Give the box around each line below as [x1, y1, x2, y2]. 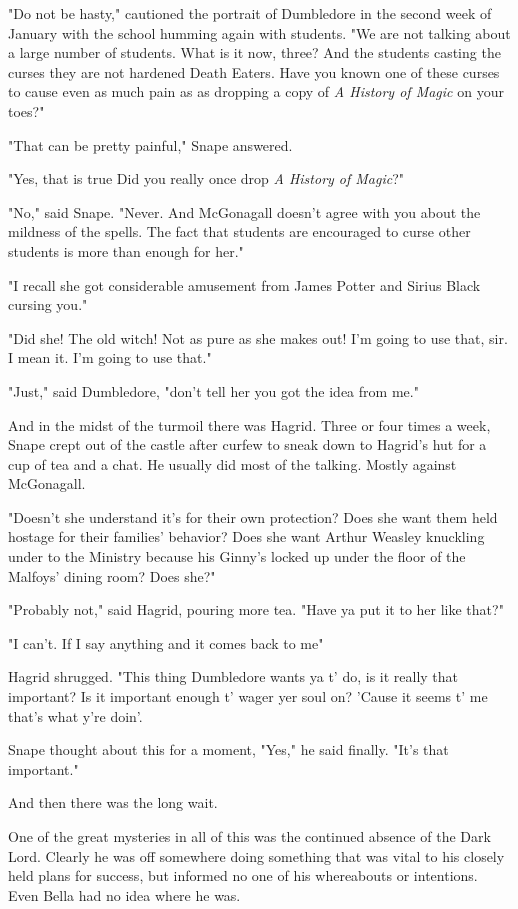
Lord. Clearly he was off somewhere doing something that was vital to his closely [8, 845, 505, 866]
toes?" [8, 100, 45, 121]
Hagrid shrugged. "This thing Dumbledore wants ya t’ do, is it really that [8, 666, 459, 687]
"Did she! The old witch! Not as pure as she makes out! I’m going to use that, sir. [8, 327, 508, 348]
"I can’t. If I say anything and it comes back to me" [8, 632, 324, 653]
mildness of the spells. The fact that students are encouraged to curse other [8, 221, 471, 242]
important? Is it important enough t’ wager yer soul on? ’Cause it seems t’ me [8, 686, 488, 707]
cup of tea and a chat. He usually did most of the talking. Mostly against [8, 453, 457, 474]
